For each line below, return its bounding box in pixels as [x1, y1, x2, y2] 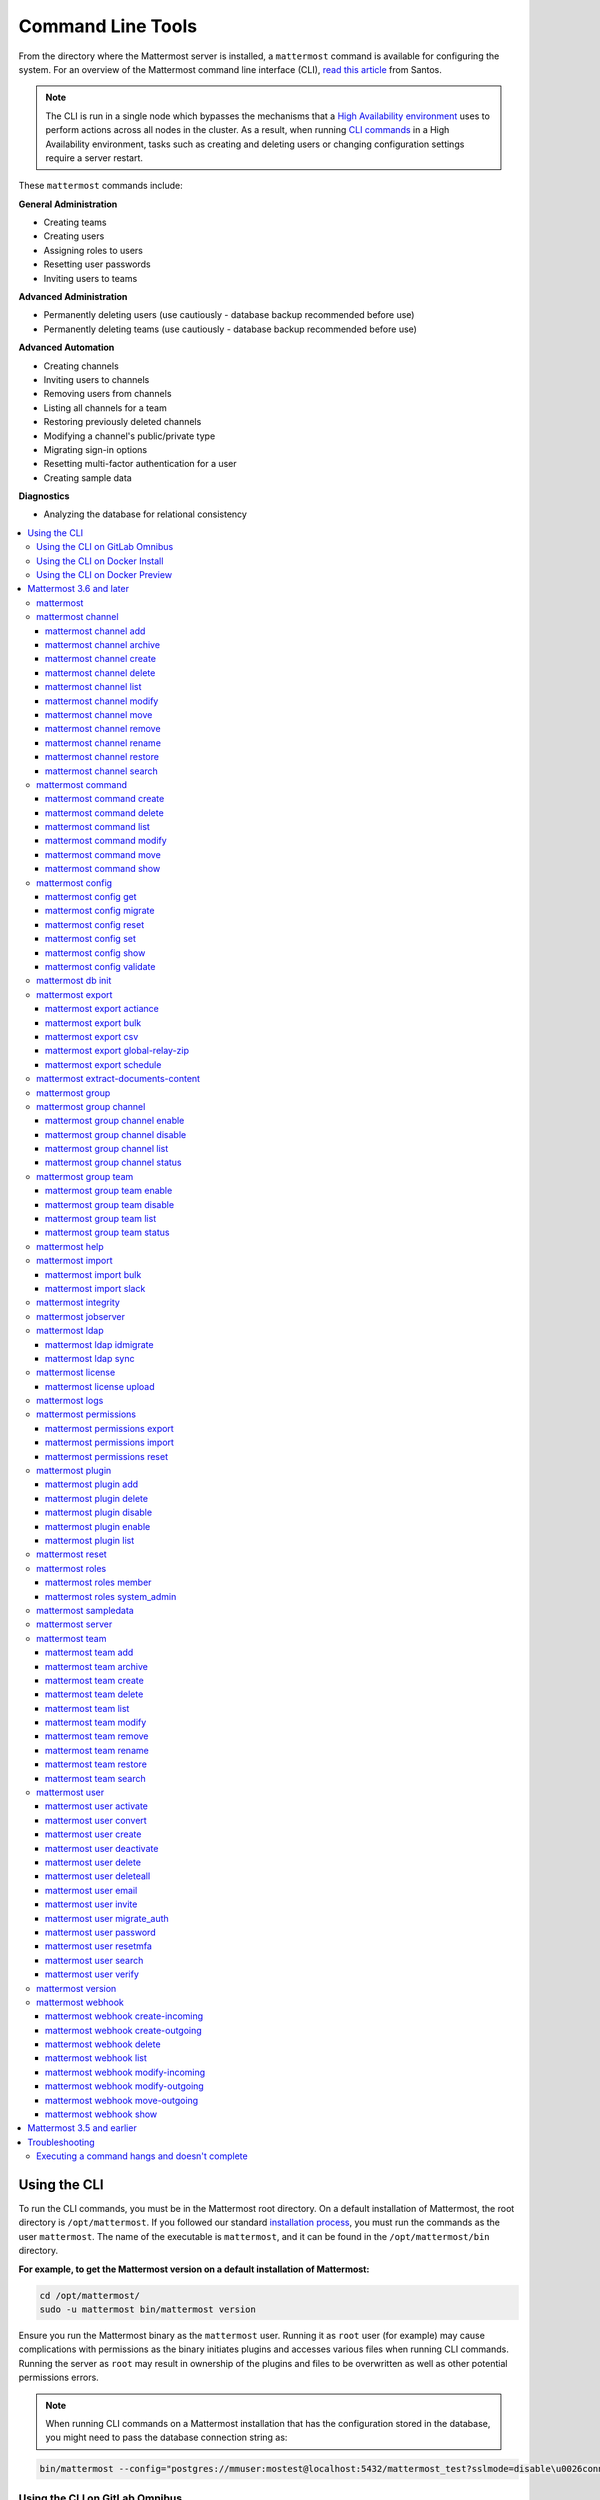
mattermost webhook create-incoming [45, 2010, 204, 2022]
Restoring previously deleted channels [43, 416, 202, 428]
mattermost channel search [45, 765, 159, 777]
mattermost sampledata [36, 1604, 134, 1616]
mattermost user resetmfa [45, 1940, 152, 1952]
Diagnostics [18, 490, 70, 502]
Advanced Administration [18, 291, 128, 303]
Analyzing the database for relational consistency [43, 508, 247, 520]
